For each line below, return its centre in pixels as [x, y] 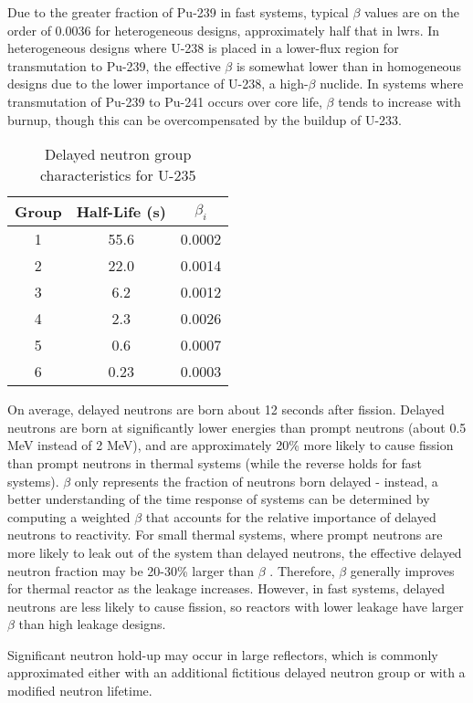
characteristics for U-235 [118, 175]
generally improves [402, 570]
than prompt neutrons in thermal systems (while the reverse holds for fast [215, 462]
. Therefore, [302, 570]
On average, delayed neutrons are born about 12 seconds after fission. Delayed [226, 409]
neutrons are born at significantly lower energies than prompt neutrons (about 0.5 [237, 427]
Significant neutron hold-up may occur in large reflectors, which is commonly [223, 654]
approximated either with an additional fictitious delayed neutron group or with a [236, 672]
